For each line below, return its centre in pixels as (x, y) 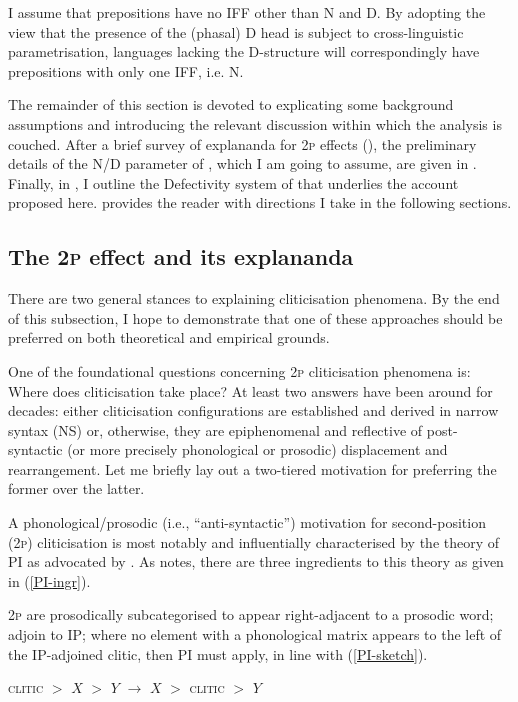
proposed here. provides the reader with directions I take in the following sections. (260, 202)
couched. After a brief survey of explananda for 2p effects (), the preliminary (242, 143)
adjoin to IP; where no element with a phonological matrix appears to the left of (255, 634)
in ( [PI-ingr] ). (49, 580)
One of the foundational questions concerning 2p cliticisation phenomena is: (239, 370)
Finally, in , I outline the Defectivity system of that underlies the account (233, 182)
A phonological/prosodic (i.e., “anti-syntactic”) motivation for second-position (247, 522)
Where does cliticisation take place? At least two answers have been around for (250, 390)
